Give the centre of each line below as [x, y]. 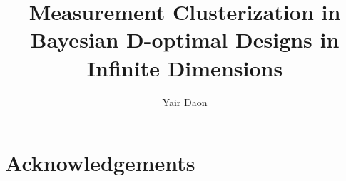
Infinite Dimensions [185, 67]
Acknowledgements [100, 163]
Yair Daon [185, 102]
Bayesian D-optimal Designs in [185, 40]
